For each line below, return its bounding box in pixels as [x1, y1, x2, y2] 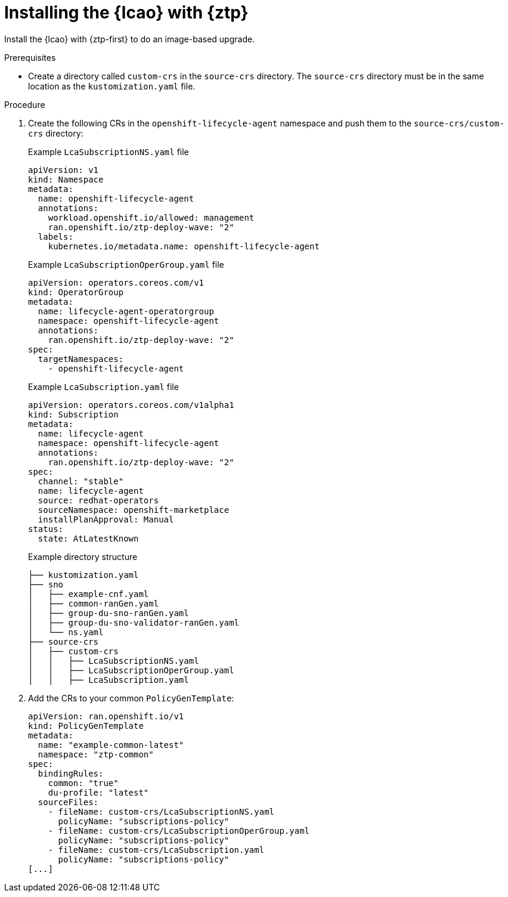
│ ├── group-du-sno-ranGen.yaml [28, 608, 189, 618]
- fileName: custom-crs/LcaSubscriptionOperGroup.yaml [48, 825, 310, 836]
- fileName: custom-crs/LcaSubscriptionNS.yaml [48, 806, 275, 816]
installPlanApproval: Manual [38, 514, 174, 524]
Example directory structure [28, 551, 138, 562]
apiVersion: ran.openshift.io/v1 [28, 711, 184, 721]
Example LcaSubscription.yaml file [28, 381, 179, 392]
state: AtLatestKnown [38, 533, 139, 543]
